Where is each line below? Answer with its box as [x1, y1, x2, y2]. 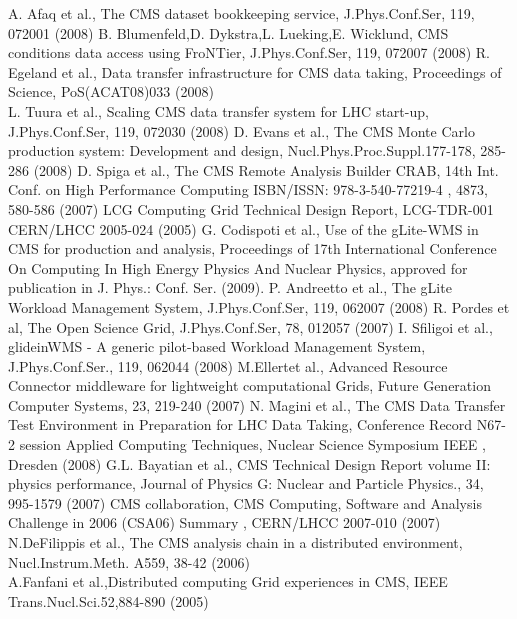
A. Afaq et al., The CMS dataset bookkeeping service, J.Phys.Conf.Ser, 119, [8, 3, 475, 23]
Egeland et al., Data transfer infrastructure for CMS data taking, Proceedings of [8, 61, 502, 82]
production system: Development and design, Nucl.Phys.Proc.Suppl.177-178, [8, 140, 476, 161]
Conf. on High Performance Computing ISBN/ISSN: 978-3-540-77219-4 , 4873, [8, 179, 488, 200]
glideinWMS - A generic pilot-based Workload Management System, [8, 336, 426, 357]
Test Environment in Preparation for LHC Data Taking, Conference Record [8, 414, 473, 435]
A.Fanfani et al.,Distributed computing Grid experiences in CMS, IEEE [8, 571, 448, 592]
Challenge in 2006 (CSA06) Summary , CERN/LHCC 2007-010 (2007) [8, 512, 441, 533]
